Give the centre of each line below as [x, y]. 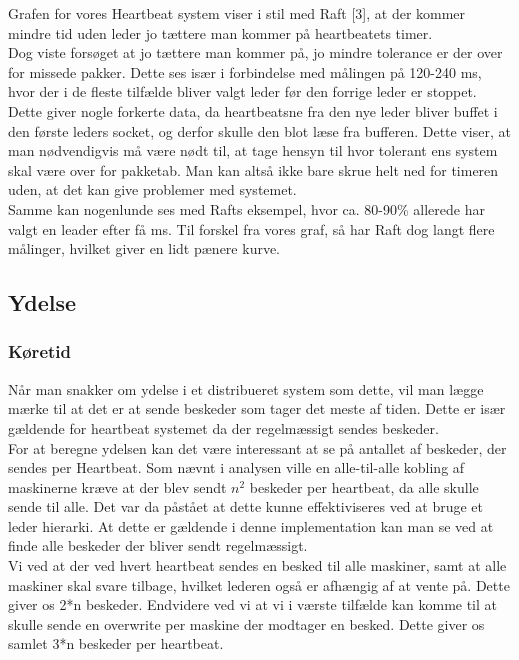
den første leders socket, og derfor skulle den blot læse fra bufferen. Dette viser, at [259, 130]
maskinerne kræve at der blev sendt [117, 486]
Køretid [39, 351]
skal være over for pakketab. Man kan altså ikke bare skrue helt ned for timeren [253, 169]
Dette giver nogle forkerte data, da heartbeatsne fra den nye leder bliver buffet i [253, 110]
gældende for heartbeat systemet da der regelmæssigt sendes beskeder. [223, 427]
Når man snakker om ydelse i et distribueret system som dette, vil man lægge [246, 388]
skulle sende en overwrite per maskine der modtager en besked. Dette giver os [246, 623]
